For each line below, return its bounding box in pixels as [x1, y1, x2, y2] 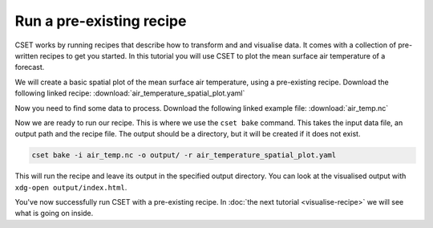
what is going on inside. [14, 209, 94, 218]
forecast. [14, 63, 45, 72]
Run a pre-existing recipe [14, 12, 187, 30]
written [14, 51, 38, 60]
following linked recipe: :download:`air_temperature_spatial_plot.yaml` [14, 88, 245, 98]
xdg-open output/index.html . [14, 182, 127, 192]
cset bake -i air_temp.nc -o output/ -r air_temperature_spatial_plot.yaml [31, 151, 337, 160]
